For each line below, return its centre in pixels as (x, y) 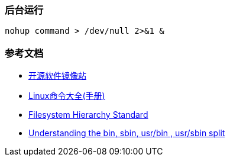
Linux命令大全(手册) (67, 96)
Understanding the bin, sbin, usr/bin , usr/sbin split (127, 133)
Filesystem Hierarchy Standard (88, 115)
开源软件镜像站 (57, 76)
